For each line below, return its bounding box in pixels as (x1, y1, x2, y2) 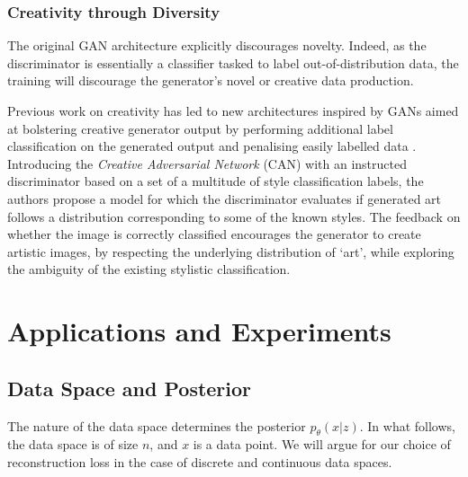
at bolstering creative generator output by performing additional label (7, 119, 393, 137)
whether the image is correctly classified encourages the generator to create (7, 225, 421, 243)
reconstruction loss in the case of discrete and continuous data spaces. (7, 452, 392, 471)
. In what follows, (359, 416, 455, 435)
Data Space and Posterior (7, 374, 252, 402)
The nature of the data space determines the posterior (7, 416, 306, 435)
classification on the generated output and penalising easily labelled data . (7, 137, 417, 155)
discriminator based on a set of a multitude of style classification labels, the (7, 172, 424, 190)
